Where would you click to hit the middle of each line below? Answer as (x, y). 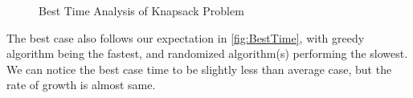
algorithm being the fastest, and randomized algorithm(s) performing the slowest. (207, 53)
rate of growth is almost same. (81, 85)
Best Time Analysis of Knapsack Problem (141, 10)
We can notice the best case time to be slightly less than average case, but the (199, 69)
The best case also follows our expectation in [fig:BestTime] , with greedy (186, 37)
